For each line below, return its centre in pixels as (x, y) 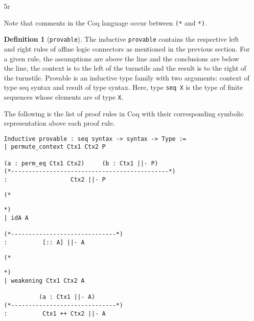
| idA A (16, 218)
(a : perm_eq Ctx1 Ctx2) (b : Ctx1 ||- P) (81, 163)
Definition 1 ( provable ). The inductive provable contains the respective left (121, 39)
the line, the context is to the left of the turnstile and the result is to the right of (125, 68)
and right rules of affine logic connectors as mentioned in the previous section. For (127, 48)
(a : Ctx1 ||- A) (67, 297)
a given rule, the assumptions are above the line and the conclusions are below (122, 58)
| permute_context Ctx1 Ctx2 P (55, 147)
